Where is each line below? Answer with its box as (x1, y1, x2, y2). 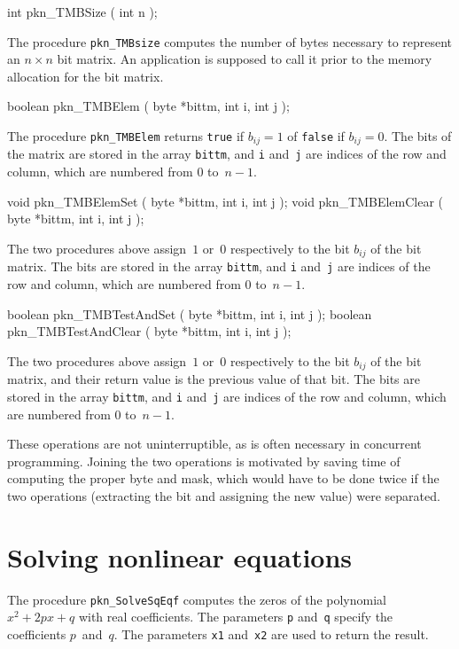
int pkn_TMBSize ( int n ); (7, 3, 158, 20)
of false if (287, 127, 345, 145)
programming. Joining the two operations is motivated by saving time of (7, 451, 401, 470)
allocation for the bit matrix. (7, 66, 164, 85)
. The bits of (384, 127, 452, 145)
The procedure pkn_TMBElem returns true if (7, 127, 245, 145)
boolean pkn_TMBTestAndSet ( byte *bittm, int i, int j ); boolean (7, 304, 372, 323)
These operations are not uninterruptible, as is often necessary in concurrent (7, 434, 422, 453)
